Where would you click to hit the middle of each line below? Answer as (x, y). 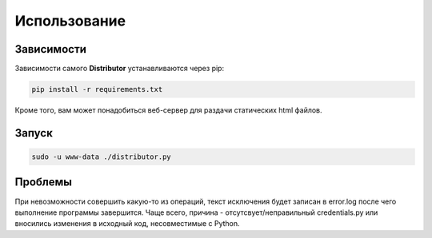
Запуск (34, 133)
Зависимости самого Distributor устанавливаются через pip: (119, 69)
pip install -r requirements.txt (97, 89)
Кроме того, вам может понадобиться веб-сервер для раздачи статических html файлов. (169, 110)
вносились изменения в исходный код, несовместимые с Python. (127, 224)
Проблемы (43, 182)
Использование (70, 21)
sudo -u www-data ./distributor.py (101, 157)
